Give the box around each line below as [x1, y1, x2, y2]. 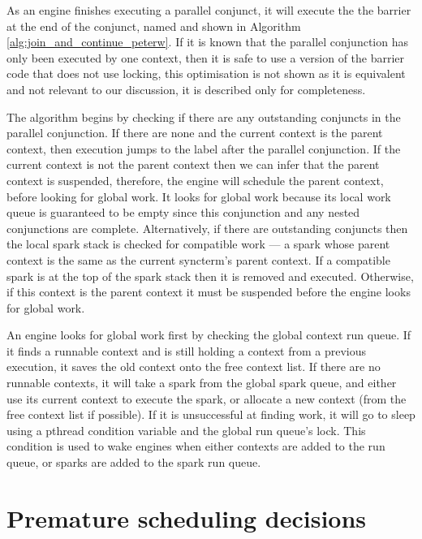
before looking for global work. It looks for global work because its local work [6, 188, 391, 205]
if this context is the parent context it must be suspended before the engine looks [6, 283, 411, 300]
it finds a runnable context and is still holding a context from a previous [6, 342, 367, 359]
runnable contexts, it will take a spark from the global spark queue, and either [6, 374, 397, 391]
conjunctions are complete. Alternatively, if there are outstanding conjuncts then [6, 219, 408, 236]
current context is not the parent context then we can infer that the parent [6, 156, 380, 173]
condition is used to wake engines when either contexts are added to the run [6, 438, 385, 455]
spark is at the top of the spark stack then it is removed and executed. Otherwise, [6, 267, 414, 284]
